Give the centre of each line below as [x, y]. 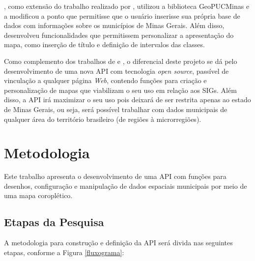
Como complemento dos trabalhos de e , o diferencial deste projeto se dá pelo [121, 61]
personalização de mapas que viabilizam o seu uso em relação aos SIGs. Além [120, 90]
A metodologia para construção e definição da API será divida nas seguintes [118, 243]
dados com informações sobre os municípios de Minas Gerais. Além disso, [114, 25]
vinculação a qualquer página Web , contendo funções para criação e [105, 80]
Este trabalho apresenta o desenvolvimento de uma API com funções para [115, 176]
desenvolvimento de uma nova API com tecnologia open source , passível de [116, 71]
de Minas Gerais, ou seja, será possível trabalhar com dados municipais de [116, 109]
